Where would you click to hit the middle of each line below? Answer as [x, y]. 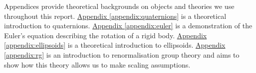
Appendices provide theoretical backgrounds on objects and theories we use [119, 6]
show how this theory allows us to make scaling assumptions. [97, 64]
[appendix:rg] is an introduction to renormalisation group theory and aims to [122, 54]
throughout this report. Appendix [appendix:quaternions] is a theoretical [115, 16]
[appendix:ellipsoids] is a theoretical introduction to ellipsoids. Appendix [115, 45]
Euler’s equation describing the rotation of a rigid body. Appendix [106, 35]
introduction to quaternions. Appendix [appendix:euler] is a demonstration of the [128, 26]
